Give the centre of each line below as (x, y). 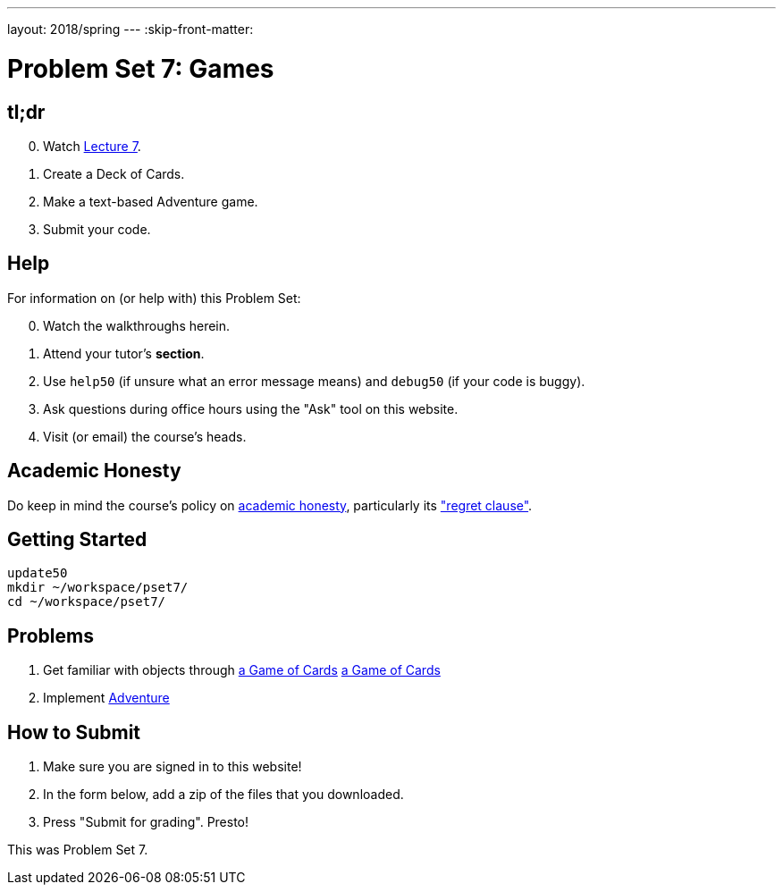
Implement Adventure (106, 698)
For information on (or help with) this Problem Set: (154, 298)
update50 (38, 573)
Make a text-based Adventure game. (151, 201)
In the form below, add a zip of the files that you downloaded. (223, 795)
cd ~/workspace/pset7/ (87, 602)
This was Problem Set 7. (78, 850)
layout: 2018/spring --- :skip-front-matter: (130, 29)
